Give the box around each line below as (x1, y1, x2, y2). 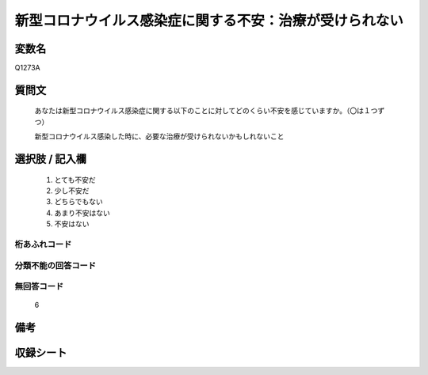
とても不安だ (54, 175, 96, 184)
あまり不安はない (54, 208, 110, 218)
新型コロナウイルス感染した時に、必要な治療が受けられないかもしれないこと (34, 131, 285, 142)
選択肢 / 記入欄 (14, 153, 87, 166)
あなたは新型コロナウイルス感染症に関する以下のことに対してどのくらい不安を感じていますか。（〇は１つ (34, 106, 378, 116)
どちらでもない (54, 197, 103, 206)
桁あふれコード (14, 238, 72, 249)
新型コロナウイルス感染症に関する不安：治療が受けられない (14, 12, 404, 29)
